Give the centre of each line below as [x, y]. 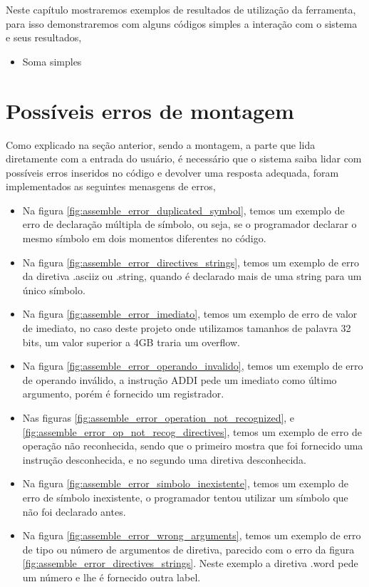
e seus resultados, [44, 37]
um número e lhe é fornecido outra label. [111, 577]
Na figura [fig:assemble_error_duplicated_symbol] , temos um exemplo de [183, 210]
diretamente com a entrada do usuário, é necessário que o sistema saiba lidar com [184, 159]
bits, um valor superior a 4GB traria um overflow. [131, 342]
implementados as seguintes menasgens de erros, [111, 186]
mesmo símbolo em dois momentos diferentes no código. [144, 238]
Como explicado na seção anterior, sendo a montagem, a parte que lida [161, 144]
